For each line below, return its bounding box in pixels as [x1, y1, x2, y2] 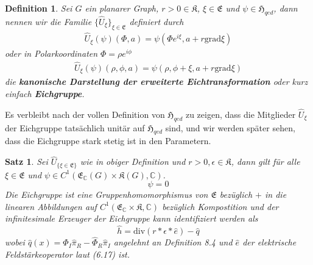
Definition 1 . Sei [5, 2, 72, 14]
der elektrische [242, 236, 297, 249]
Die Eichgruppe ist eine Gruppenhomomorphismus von [5, 188, 208, 201]
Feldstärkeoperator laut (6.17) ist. [5, 248, 130, 261]
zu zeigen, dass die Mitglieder [185, 107, 296, 120]
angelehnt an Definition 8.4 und [113, 236, 233, 249]
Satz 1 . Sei [5, 155, 48, 168]
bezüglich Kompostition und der [162, 200, 279, 212]
